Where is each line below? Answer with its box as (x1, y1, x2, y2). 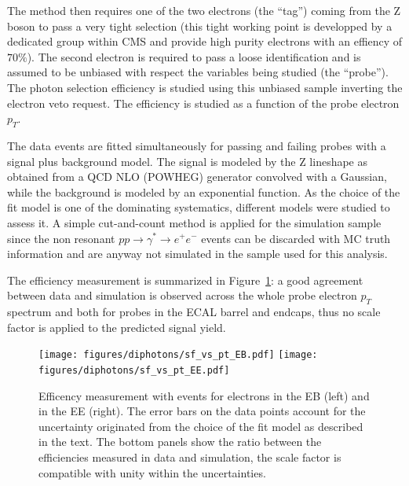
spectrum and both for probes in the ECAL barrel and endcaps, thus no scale (7, 304, 381, 320)
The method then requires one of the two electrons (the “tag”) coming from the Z (7, 2, 401, 18)
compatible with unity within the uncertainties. (38, 464, 266, 480)
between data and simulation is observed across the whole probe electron (7, 287, 357, 304)
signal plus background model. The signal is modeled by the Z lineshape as (7, 153, 368, 169)
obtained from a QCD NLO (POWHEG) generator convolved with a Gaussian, (7, 168, 387, 185)
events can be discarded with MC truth (201, 230, 391, 246)
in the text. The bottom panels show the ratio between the (38, 433, 322, 450)
